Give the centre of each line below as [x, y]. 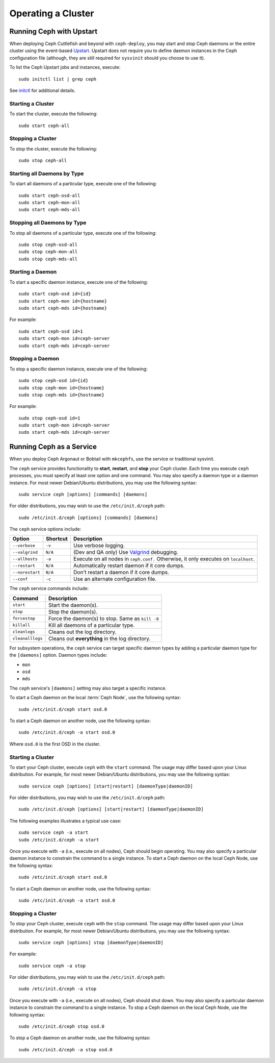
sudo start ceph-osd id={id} [55, 294]
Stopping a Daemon [34, 359]
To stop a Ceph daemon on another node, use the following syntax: [80, 1038]
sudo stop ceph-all [43, 160]
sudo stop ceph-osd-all [48, 244]
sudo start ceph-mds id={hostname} [63, 308]
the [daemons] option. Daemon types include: [58, 655]
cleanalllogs [28, 639]
